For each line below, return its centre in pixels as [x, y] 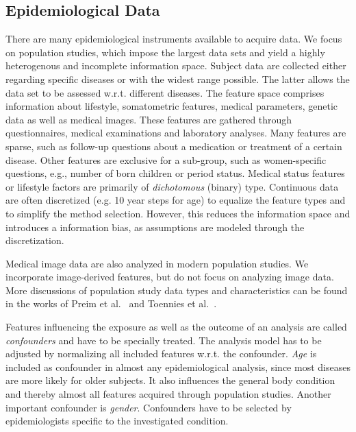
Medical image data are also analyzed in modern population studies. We [157, 263]
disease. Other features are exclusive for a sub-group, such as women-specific [166, 159]
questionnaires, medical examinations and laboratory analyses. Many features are [176, 133]
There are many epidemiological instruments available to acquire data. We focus [174, 39]
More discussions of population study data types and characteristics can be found [177, 290]
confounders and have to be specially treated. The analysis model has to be [164, 340]
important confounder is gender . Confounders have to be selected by [149, 407]
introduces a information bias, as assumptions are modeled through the [155, 227]
